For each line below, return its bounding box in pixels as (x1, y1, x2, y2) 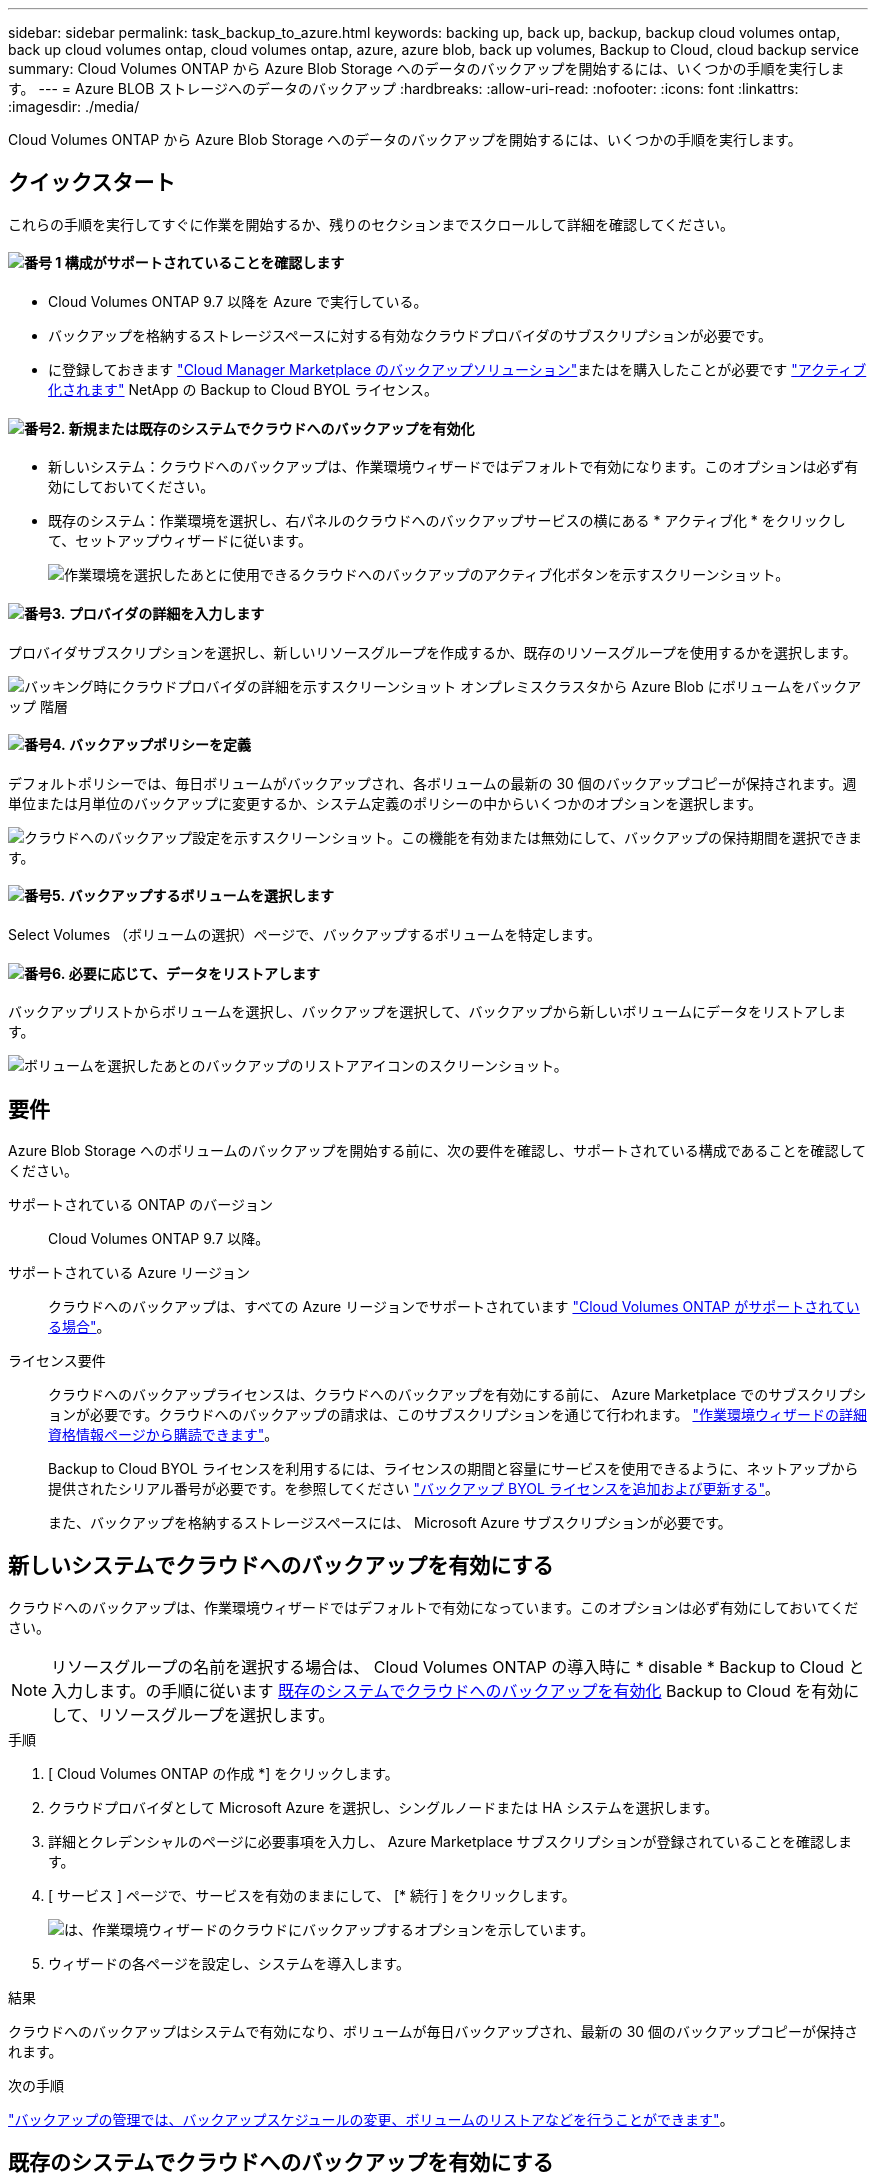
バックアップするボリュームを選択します (68, 887, 334, 905)
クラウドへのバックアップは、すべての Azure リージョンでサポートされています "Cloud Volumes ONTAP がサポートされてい (48, 1298, 860, 1315)
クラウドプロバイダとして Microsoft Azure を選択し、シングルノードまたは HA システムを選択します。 (48, 1798, 719, 1816)
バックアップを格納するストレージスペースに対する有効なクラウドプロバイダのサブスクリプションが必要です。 (48, 327, 773, 345)
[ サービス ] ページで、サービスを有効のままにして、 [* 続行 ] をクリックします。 (48, 1886, 576, 1904)
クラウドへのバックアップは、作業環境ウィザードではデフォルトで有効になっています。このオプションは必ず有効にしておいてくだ (8, 1598, 859, 1616)
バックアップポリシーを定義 (68, 736, 251, 754)
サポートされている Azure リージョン (8, 1264, 251, 1281)
